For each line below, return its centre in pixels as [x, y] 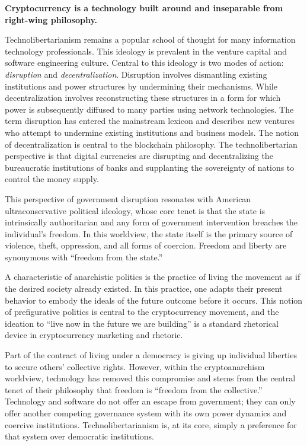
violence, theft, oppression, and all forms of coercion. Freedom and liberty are [146, 245]
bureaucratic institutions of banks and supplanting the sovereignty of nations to [150, 167]
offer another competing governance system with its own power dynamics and [146, 413]
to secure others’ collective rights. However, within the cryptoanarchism [135, 366]
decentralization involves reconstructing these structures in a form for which [143, 98]
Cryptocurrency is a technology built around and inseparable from [144, 8]
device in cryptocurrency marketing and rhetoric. [94, 335]
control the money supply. [52, 179]
